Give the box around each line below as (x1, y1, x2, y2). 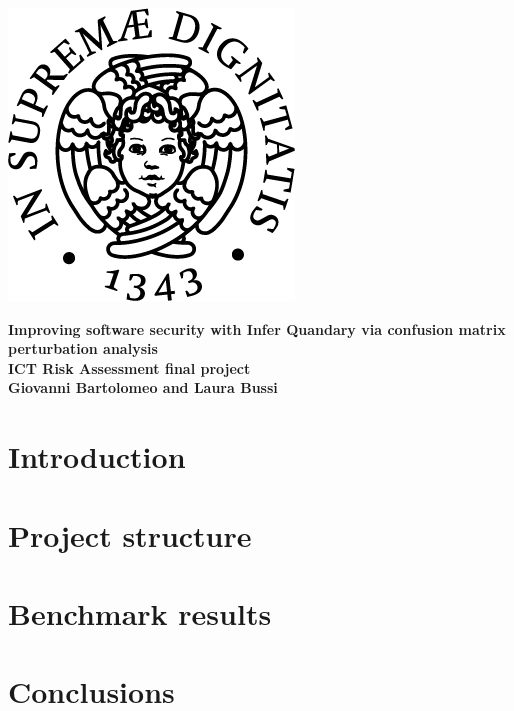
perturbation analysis (8, 338, 158, 359)
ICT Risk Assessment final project (8, 357, 251, 378)
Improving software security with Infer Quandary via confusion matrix (8, 318, 506, 339)
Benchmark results (8, 592, 272, 633)
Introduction (8, 436, 186, 477)
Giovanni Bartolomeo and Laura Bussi (8, 377, 278, 398)
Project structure (8, 514, 252, 555)
